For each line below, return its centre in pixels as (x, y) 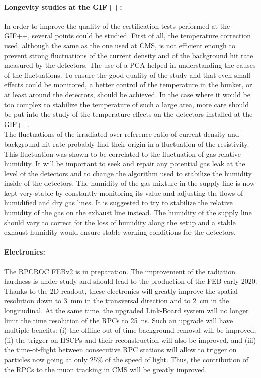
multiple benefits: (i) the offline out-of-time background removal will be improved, (130, 330)
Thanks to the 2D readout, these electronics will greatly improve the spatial (121, 290)
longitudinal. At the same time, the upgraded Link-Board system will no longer (126, 310)
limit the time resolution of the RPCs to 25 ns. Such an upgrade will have (119, 320)
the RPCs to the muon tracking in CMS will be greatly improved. (106, 369)
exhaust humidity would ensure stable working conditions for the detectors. (120, 232)
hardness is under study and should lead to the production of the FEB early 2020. (131, 281)
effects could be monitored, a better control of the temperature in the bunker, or (128, 85)
